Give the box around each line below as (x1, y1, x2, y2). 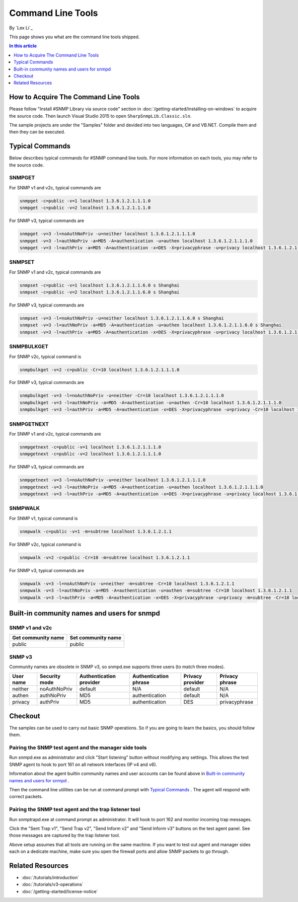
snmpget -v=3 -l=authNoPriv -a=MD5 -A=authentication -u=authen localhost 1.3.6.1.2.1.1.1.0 (19, 238, 253, 243)
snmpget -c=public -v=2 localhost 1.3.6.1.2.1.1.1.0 (19, 205, 151, 211)
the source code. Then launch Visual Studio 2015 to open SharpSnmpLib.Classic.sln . (9, 113, 192, 119)
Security (40, 673, 61, 680)
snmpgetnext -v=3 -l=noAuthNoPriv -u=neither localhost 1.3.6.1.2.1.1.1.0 (19, 477, 206, 483)
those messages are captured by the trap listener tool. (9, 832, 120, 838)
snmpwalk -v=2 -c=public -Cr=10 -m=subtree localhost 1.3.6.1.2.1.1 (19, 554, 190, 560)
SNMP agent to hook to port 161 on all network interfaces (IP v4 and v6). (9, 761, 157, 767)
